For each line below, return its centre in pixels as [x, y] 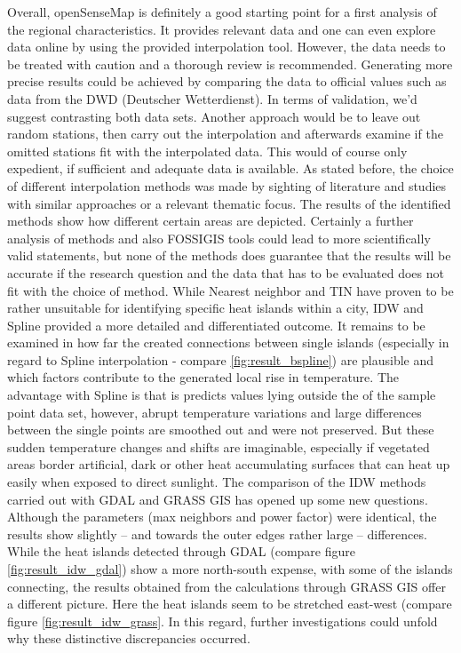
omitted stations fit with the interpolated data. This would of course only [207, 151]
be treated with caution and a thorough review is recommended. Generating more [230, 64]
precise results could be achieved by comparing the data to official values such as [227, 81]
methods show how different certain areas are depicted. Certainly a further [211, 221]
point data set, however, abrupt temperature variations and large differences [215, 412]
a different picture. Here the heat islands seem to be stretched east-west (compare [230, 604]
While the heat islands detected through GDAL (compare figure [181, 551]
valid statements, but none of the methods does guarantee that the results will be [229, 255]
